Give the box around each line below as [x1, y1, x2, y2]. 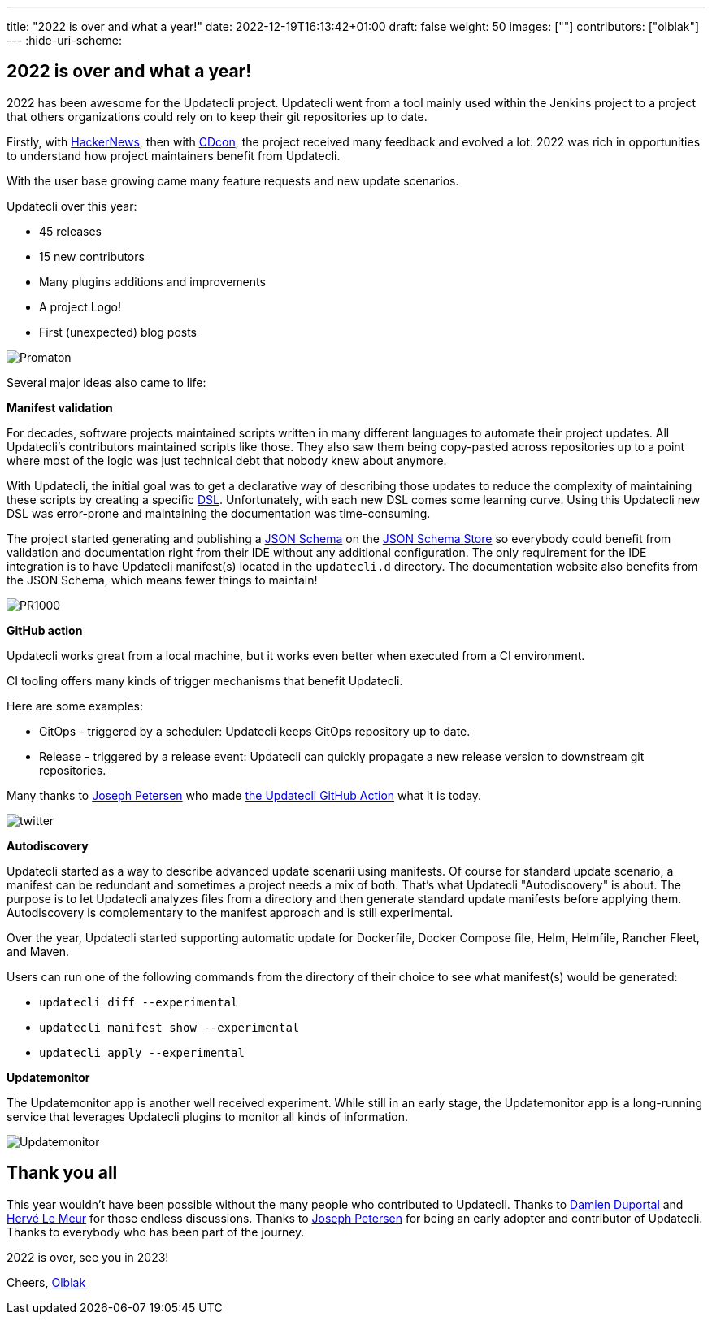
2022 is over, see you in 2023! [7, 1249, 169, 1264]
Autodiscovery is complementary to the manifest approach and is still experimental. [7, 905, 454, 919]
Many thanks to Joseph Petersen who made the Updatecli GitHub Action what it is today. [7, 788, 482, 802]
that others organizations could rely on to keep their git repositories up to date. [7, 109, 428, 124]
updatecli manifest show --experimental [39, 1020, 300, 1034]
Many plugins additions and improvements [39, 274, 266, 289]
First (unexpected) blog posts [39, 324, 198, 339]
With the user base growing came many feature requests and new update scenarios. [7, 173, 459, 188]
